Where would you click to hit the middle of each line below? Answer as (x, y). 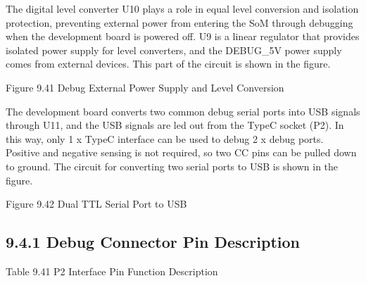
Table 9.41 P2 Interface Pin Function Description (112, 271)
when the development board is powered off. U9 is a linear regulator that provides (183, 36)
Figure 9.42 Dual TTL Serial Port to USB (96, 204)
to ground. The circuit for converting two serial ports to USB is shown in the (172, 166)
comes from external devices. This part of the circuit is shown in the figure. (168, 64)
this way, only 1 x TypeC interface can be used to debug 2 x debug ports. (165, 138)
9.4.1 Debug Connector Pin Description (153, 242)
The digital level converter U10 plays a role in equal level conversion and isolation (182, 8)
